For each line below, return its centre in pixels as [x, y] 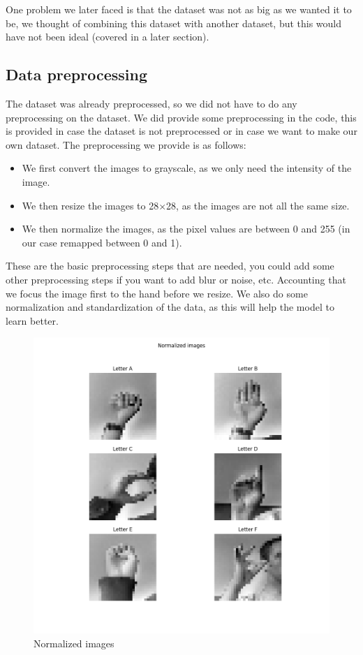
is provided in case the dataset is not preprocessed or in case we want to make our [181, 131]
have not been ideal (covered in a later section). [108, 37]
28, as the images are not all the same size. [258, 205]
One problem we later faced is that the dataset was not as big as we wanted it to [179, 9]
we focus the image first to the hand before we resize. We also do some [157, 293]
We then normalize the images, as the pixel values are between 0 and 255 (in [186, 229]
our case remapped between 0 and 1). [102, 242]
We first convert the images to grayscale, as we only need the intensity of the [187, 168]
